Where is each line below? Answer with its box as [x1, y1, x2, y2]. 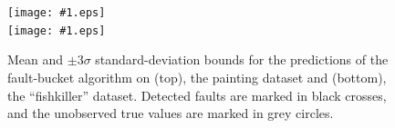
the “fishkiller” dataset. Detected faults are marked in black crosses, [7, 85, 387, 104]
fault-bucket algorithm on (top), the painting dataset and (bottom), [7, 67, 387, 86]
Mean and [7, 50, 64, 69]
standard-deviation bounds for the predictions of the [95, 50, 389, 69]
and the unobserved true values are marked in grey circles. [7, 103, 334, 123]
